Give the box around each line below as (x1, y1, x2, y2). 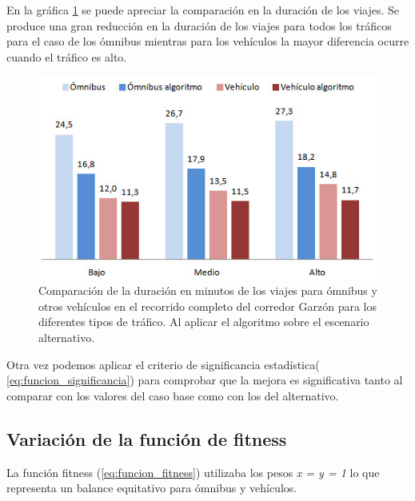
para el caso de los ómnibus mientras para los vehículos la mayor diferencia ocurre (6, 33, 409, 50)
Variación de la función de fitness (6, 426, 287, 451)
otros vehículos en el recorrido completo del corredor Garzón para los (38, 297, 377, 314)
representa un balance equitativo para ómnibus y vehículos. (6, 479, 297, 496)
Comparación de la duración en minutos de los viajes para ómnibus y (38, 282, 377, 299)
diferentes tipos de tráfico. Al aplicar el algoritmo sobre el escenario (38, 313, 369, 330)
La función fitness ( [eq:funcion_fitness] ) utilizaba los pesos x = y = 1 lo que (6, 463, 380, 480)
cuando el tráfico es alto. (6, 48, 127, 65)
